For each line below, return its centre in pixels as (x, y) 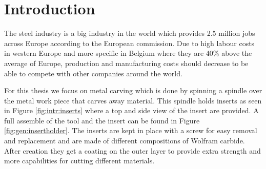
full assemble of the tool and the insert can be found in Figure (102, 120)
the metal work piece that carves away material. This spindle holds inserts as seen (133, 100)
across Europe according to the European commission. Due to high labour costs (129, 43)
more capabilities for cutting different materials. (79, 161)
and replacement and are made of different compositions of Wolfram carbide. (125, 141)
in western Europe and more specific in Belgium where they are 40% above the (128, 53)
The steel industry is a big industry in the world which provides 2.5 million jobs (130, 33)
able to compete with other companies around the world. (93, 73)
